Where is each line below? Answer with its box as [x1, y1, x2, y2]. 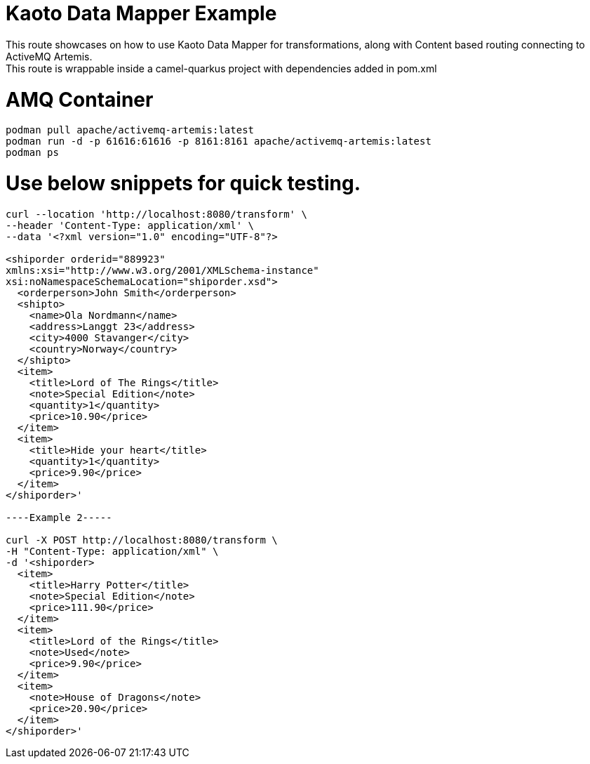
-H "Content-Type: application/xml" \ [6, 545, 219, 557]
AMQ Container [6, 87, 154, 112]
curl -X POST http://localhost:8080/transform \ [6, 534, 278, 546]
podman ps [6, 147, 59, 159]
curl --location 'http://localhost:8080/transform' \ [6, 208, 307, 220]
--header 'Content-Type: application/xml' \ [6, 219, 255, 231]
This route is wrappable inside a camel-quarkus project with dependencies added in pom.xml [6, 62, 437, 74]
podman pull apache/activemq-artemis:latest [6, 124, 255, 136]
